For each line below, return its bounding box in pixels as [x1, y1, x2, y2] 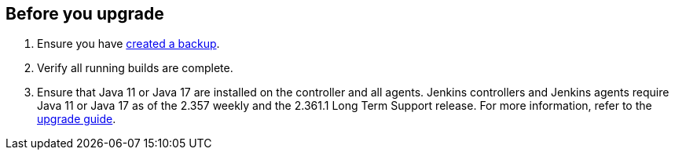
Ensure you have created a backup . [37, 37, 220, 51]
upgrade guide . [37, 112, 116, 126]
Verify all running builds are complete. [37, 61, 233, 75]
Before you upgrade [6, 4, 164, 24]
